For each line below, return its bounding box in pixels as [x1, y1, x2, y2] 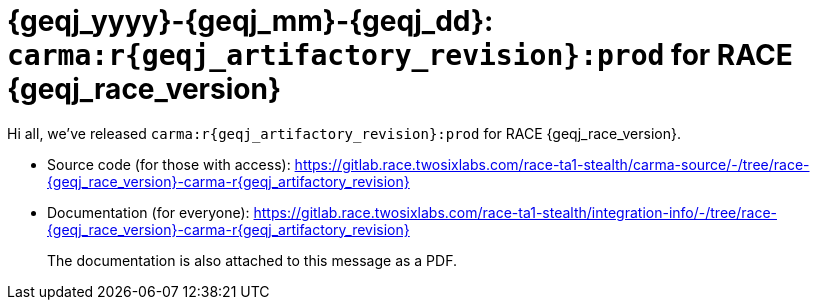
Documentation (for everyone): [47, 203, 250, 221]
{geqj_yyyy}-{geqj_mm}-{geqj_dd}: [7, 4, 494, 38]
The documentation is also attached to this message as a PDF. [47, 251, 457, 269]
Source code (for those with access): [47, 155, 291, 173]
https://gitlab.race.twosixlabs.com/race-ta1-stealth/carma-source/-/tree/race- [294, 155, 810, 173]
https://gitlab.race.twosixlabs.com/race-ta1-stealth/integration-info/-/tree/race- [253, 203, 777, 221]
